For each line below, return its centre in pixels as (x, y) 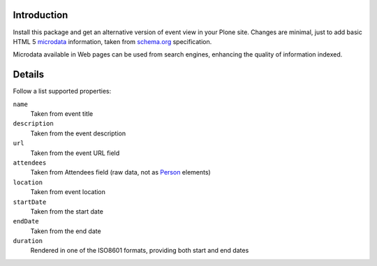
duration (28, 241)
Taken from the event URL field (75, 153)
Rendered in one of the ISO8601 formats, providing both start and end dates (140, 251)
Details (29, 74)
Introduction (40, 15)
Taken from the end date (66, 231)
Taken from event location (68, 192)
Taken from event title (62, 113)
